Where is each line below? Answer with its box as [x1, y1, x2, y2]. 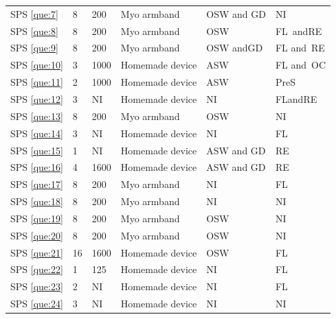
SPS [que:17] [10, 177, 63, 191]
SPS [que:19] [10, 211, 63, 225]
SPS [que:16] [10, 160, 63, 174]
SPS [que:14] [10, 126, 63, 140]
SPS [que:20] [10, 228, 63, 242]
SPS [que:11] [10, 75, 63, 89]
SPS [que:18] [10, 194, 63, 209]
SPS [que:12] [10, 91, 63, 106]
